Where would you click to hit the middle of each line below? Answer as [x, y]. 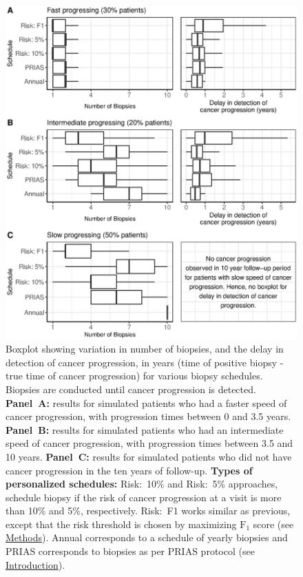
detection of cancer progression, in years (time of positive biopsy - [145, 362]
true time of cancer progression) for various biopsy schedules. [134, 376]
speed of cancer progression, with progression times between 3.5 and [149, 443]
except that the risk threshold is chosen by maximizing [121, 524]
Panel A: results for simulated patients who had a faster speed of [146, 402]
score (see [273, 524]
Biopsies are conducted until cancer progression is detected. [131, 389]
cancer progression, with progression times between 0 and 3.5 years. [148, 416]
